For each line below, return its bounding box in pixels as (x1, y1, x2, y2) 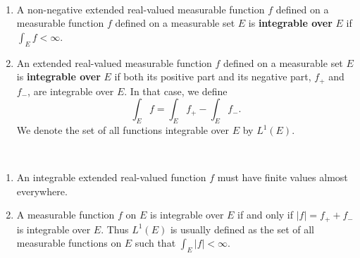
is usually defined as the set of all (170, 221, 315, 236)
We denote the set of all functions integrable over (16, 123, 230, 137)
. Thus (101, 221, 129, 236)
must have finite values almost (217, 170, 348, 185)
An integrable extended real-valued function (16, 170, 206, 185)
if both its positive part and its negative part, (114, 69, 311, 84)
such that (135, 235, 176, 250)
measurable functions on (16, 235, 122, 250)
